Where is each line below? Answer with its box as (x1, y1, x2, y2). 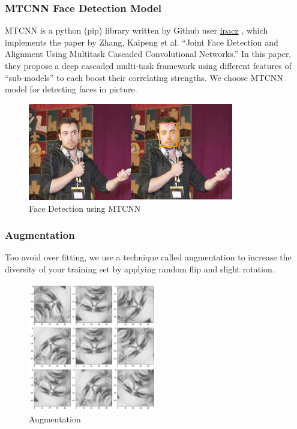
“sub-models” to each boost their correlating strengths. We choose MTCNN (5, 71, 283, 83)
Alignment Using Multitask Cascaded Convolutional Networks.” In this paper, (5, 47, 292, 60)
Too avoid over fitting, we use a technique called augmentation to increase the (5, 251, 292, 263)
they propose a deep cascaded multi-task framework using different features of (5, 59, 292, 71)
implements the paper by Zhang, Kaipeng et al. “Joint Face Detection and (5, 35, 278, 48)
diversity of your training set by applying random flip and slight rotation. (5, 263, 275, 275)
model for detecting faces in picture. (5, 83, 137, 95)
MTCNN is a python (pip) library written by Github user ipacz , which (5, 24, 268, 37)
